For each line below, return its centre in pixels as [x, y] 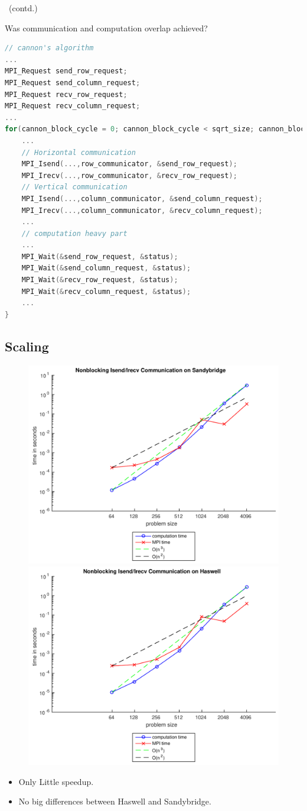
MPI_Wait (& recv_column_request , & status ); [106, 291]
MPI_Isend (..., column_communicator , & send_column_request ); [142, 198]
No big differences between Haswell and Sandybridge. [115, 801]
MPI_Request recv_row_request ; [66, 94]
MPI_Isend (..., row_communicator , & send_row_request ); [129, 164]
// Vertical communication [74, 187]
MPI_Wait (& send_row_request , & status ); [100, 256]
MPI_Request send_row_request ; [66, 71]
